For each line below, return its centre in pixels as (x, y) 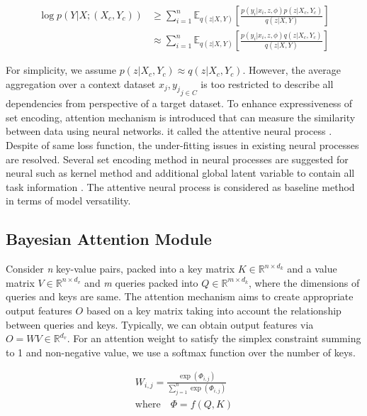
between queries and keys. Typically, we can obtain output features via (160, 324)
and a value (312, 269)
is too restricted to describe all (267, 83)
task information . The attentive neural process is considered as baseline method (180, 186)
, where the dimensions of (304, 282)
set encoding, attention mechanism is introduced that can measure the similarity (181, 117)
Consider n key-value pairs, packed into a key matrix (120, 269)
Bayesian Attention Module (109, 239)
